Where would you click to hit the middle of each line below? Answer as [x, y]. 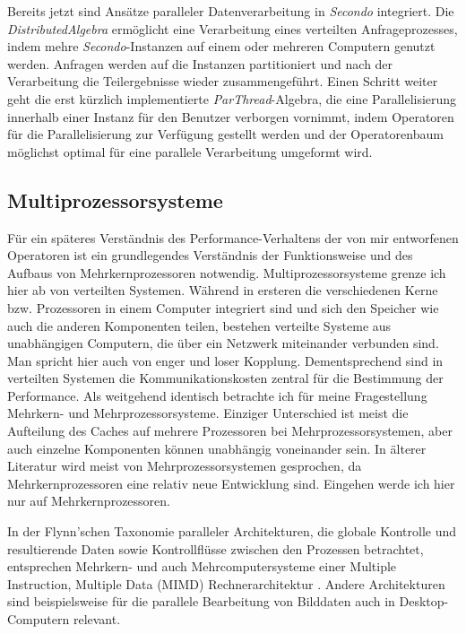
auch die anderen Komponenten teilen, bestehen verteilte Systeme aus [199, 325]
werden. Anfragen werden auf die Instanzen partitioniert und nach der [200, 63]
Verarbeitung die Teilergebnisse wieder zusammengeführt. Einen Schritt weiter [223, 81]
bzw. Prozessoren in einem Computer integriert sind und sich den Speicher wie [223, 307]
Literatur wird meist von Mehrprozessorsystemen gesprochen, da [185, 466]
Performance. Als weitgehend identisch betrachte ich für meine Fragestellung [217, 395]
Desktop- [424, 601]
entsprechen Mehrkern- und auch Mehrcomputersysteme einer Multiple [202, 566]
